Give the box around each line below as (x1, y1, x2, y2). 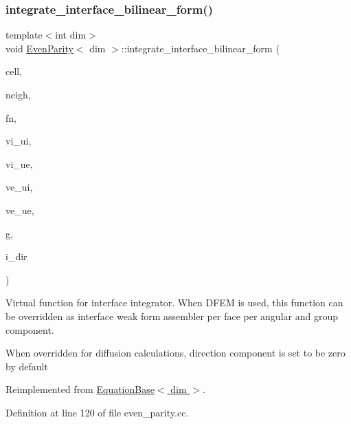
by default (5, 359, 48, 373)
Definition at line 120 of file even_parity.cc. (5, 405, 189, 419)
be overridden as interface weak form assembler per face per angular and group (5, 308, 338, 323)
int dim (55, 28, 87, 42)
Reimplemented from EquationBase (5, 382, 155, 396)
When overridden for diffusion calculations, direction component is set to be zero (5, 346, 346, 360)
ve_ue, (5, 202, 34, 217)
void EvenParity (5, 41, 73, 55)
